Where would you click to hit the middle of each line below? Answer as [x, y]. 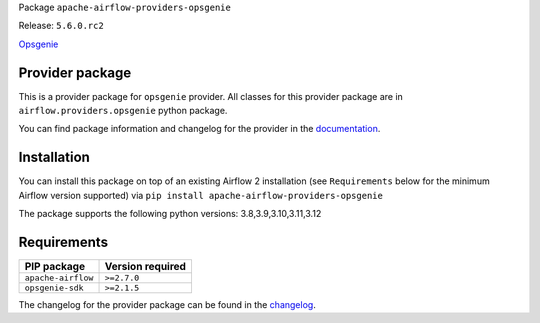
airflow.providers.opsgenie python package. [123, 111]
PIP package [54, 267]
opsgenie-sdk [54, 288]
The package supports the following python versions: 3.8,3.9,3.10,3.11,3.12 [170, 214]
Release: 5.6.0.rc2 [61, 26]
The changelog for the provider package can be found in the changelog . [167, 305]
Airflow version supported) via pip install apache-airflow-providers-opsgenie [201, 195]
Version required [145, 267]
